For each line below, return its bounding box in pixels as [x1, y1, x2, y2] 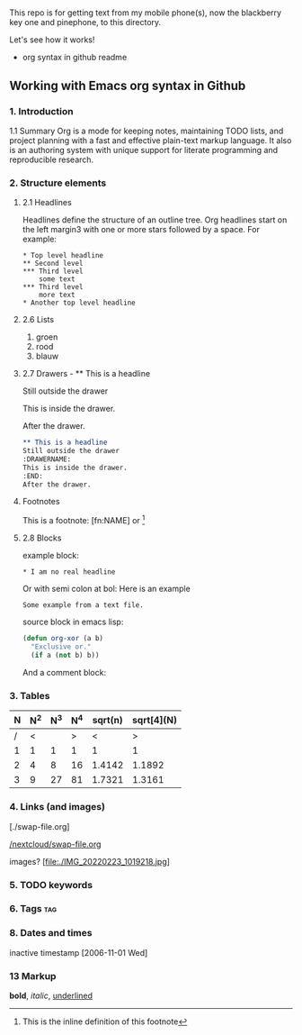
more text [39, 291, 75, 300]
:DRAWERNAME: [22, 454, 72, 464]
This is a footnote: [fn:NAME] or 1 [22, 513, 146, 526]
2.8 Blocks [22, 532, 62, 543]
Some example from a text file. [22, 601, 144, 610]
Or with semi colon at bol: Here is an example [22, 584, 191, 595]
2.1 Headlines [22, 197, 72, 208]
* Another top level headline [22, 298, 137, 308]
